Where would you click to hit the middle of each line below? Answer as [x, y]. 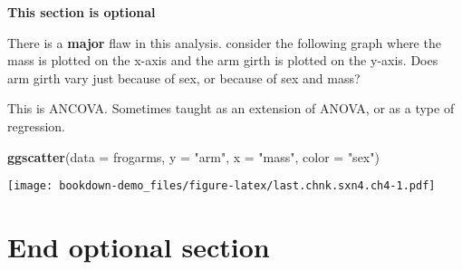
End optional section [139, 246]
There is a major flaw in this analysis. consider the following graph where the [224, 42]
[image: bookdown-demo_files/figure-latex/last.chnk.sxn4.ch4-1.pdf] [221, 186]
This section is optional [82, 12]
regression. [37, 125]
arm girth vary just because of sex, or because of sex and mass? [184, 77]
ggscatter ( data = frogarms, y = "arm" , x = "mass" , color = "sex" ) [193, 156]
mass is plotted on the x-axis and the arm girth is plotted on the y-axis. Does [223, 60]
